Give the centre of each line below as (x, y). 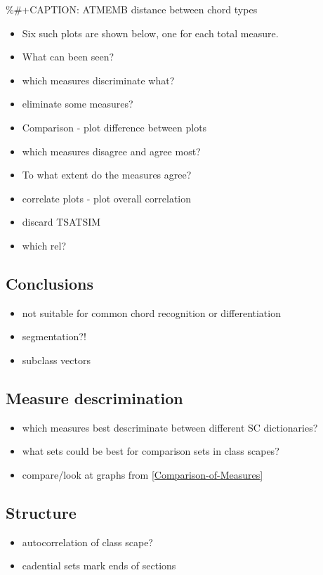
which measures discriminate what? (98, 80)
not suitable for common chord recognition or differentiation (151, 312)
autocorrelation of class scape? (87, 542)
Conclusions (50, 283)
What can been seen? (68, 57)
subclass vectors (56, 360)
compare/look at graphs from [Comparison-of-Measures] (143, 474)
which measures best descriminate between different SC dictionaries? (170, 427)
